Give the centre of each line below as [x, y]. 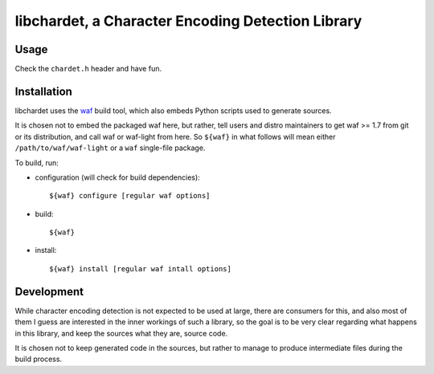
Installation [43, 91]
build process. [39, 359]
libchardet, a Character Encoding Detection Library [188, 21]
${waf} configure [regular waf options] [130, 196]
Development [49, 292]
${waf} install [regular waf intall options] [141, 268]
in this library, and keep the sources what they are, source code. [121, 333]
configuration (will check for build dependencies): [117, 177]
